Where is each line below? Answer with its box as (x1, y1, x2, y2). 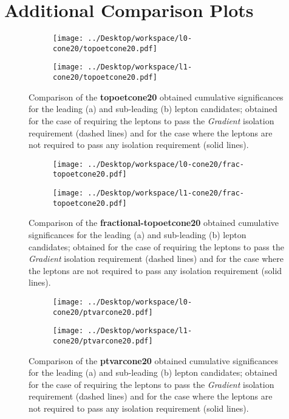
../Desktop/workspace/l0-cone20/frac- (87, 160, 244, 169)
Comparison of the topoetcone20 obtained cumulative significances (29, 90, 284, 103)
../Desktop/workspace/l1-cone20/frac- (87, 189, 244, 198)
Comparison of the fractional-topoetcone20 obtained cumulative (29, 216, 279, 229)
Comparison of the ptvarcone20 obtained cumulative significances (29, 354, 279, 367)
